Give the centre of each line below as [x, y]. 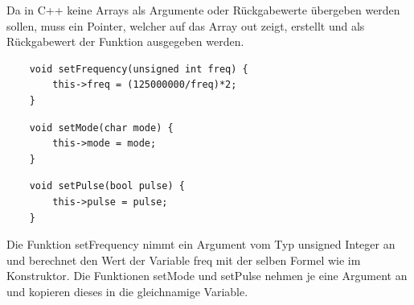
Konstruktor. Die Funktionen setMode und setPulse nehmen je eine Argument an [207, 276]
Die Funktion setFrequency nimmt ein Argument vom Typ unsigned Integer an [201, 244]
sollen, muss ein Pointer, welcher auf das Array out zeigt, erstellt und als [186, 25]
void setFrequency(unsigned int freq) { [139, 69]
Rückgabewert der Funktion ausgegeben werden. [125, 41]
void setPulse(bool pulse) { [107, 186]
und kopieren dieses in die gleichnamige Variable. [127, 291]
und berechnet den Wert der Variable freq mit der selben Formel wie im [184, 260]
